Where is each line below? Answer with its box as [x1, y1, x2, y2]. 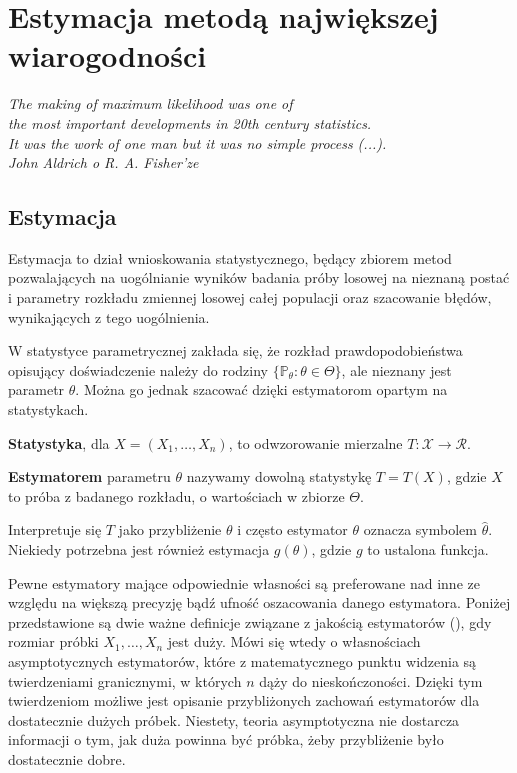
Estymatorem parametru [8, 466, 171, 487]
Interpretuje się [8, 519, 102, 540]
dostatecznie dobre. [8, 748, 126, 769]
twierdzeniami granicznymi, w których [8, 670, 242, 691]
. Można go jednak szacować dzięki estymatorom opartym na [75, 379, 448, 400]
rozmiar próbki [8, 631, 99, 652]
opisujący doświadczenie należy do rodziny [8, 359, 268, 380]
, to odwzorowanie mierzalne [228, 432, 403, 453]
